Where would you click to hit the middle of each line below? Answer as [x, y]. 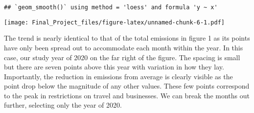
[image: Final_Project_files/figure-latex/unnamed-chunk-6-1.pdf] [115, 22]
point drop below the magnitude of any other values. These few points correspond [127, 86]
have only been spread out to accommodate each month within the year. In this [124, 47]
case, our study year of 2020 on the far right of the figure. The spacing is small [122, 57]
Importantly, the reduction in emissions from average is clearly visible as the [118, 76]
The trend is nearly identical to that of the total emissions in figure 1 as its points [127, 38]
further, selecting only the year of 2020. [63, 105]
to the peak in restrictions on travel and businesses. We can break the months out [127, 95]
